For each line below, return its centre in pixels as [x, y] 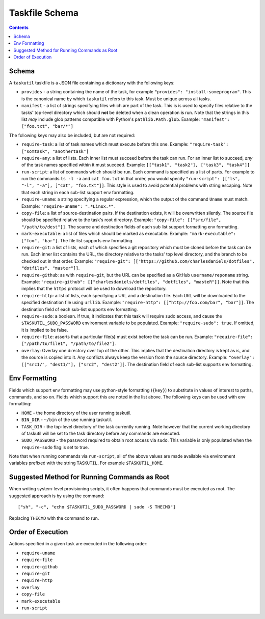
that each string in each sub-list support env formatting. [78, 192]
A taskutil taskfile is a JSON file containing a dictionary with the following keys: [92, 83]
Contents [19, 28]
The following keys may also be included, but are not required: [72, 135]
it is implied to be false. [45, 330]
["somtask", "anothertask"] [55, 151]
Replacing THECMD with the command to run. [54, 518]
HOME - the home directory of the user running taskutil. [77, 413]
